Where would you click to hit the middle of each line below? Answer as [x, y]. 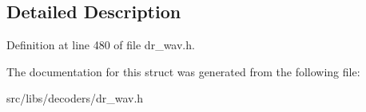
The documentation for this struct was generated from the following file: [183, 71]
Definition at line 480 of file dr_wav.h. [101, 45]
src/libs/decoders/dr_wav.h [75, 98]
